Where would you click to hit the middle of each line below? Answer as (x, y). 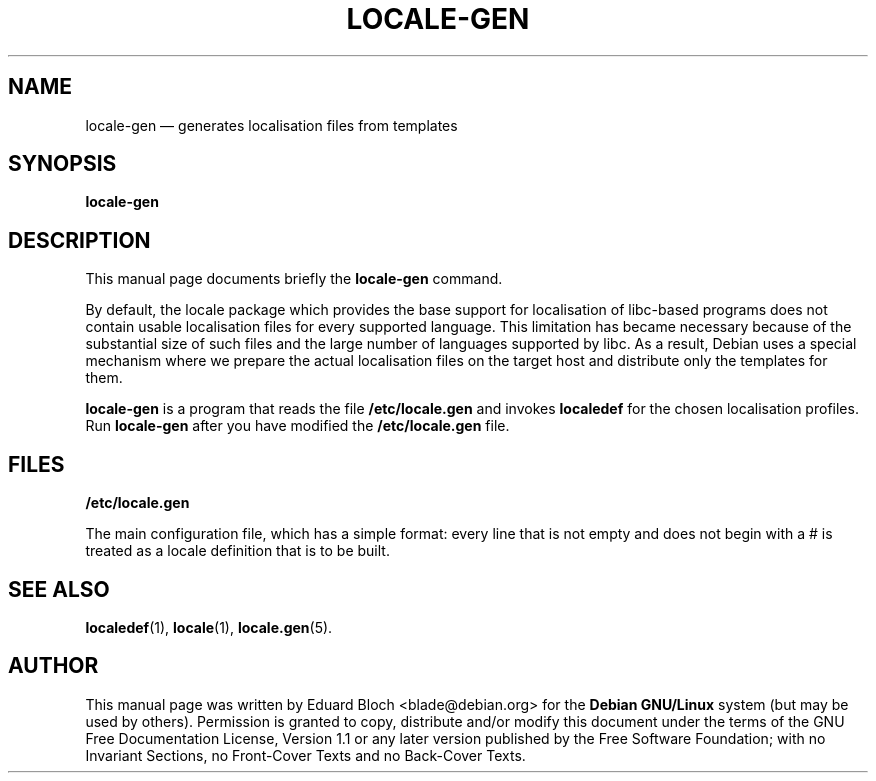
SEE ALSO (59, 589)
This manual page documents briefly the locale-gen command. (294, 279)
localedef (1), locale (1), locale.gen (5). (209, 627)
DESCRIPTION (79, 240)
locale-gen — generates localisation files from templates (271, 125)
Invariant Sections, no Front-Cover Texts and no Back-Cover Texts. (305, 755)
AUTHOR (53, 666)
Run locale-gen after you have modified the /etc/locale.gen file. (297, 426)
